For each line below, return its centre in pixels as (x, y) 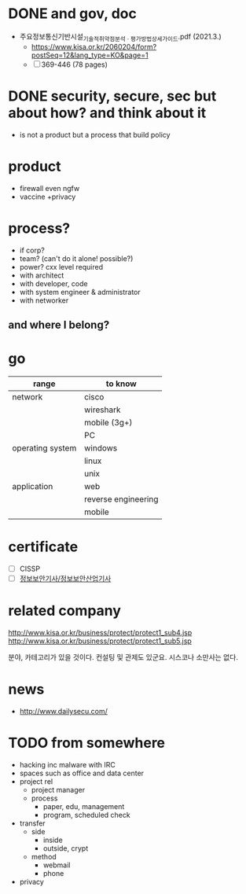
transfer (32, 823)
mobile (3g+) (108, 422)
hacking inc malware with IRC (68, 764)
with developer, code (53, 283)
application (33, 486)
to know (121, 384)
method (44, 856)
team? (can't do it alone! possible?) (76, 258)
